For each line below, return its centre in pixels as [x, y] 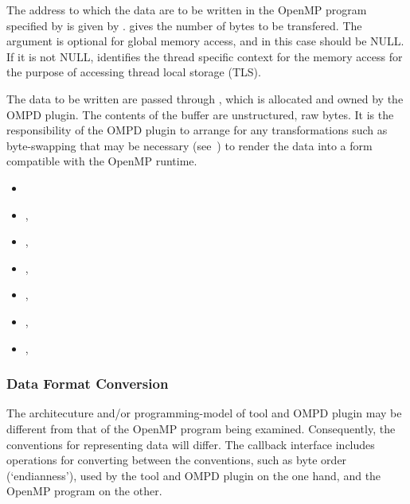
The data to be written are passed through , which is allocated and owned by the [205, 98]
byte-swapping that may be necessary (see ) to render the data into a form [189, 145]
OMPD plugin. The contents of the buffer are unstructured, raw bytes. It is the [200, 114]
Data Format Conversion [88, 384]
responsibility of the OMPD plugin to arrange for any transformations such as [197, 130]
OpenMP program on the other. [84, 491]
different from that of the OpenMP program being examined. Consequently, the [201, 428]
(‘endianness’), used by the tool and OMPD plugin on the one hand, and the [194, 475]
